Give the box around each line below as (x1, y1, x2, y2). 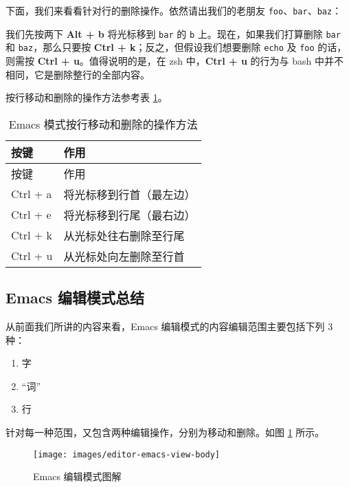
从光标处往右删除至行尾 (63, 227, 185, 243)
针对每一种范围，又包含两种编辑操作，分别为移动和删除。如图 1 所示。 (5, 424, 325, 439)
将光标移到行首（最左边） (63, 186, 196, 202)
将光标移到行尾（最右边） (63, 206, 196, 223)
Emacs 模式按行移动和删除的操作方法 (8, 116, 198, 132)
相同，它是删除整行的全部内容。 (5, 67, 150, 81)
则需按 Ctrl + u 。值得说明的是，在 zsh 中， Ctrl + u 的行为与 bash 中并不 (5, 53, 344, 67)
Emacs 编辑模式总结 (5, 287, 145, 308)
